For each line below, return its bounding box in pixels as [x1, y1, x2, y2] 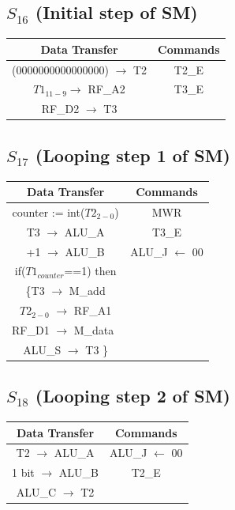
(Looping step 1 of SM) [35, 142, 230, 167]
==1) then [64, 263, 117, 279]
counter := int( [12, 203, 85, 220]
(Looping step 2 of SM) [35, 383, 230, 408]
